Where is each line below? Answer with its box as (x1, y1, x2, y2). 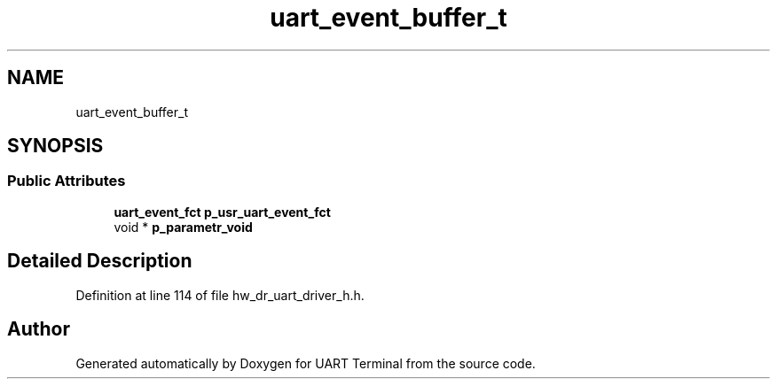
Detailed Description (7, 250, 192, 273)
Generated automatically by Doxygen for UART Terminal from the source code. (75, 355, 536, 371)
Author (7, 318, 70, 341)
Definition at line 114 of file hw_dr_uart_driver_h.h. (75, 287, 365, 303)
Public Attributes (7, 172, 126, 190)
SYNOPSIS (7, 135, 104, 158)
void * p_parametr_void (114, 219, 253, 235)
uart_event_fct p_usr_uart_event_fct (114, 204, 331, 220)
